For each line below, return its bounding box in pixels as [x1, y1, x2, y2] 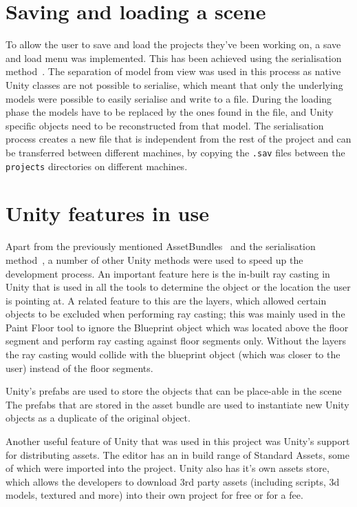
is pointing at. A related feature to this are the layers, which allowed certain [6, 293, 327, 307]
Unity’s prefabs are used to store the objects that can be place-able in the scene [6, 384, 342, 398]
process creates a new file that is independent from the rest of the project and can [6, 132, 351, 146]
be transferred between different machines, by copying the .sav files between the [6, 145, 345, 159]
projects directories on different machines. [6, 158, 188, 173]
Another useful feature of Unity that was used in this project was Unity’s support [6, 434, 350, 448]
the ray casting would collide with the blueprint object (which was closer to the [6, 347, 340, 362]
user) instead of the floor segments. [6, 360, 153, 375]
